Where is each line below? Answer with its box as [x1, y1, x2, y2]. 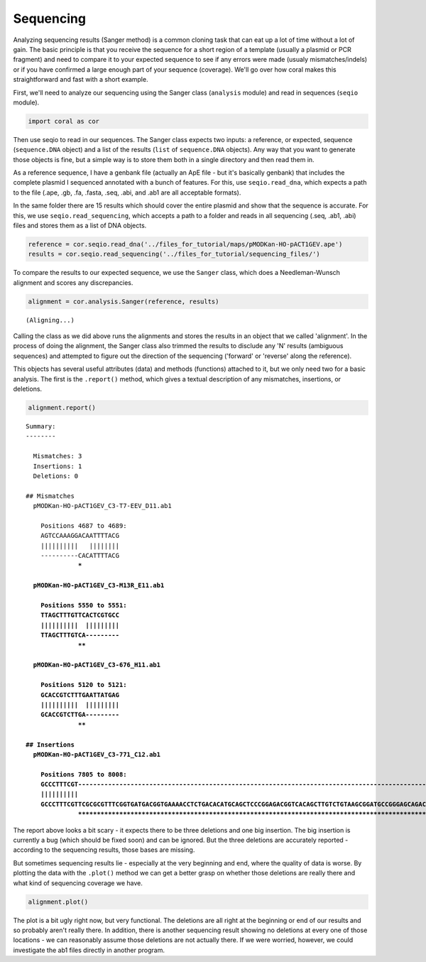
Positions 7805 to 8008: [40, 770, 127, 778]
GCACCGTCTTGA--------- [40, 710, 120, 719]
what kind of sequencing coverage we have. [13, 878, 143, 887]
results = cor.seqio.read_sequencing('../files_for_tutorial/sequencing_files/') [28, 250, 321, 259]
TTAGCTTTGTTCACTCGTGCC [40, 611, 120, 620]
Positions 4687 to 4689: [40, 521, 127, 529]
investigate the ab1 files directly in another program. [13, 946, 165, 954]
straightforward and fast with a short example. [13, 75, 148, 84]
